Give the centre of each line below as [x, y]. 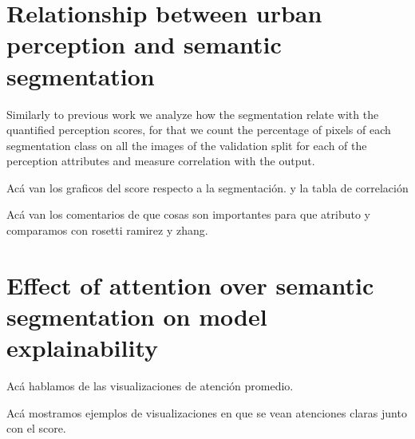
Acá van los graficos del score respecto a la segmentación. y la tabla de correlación [207, 187]
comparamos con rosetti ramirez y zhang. [107, 230]
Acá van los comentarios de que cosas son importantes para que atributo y [188, 214]
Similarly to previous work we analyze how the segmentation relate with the [193, 114]
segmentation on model [137, 316]
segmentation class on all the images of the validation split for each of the [187, 145]
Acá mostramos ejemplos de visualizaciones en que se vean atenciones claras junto [207, 412]
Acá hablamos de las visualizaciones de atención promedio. [150, 386]
